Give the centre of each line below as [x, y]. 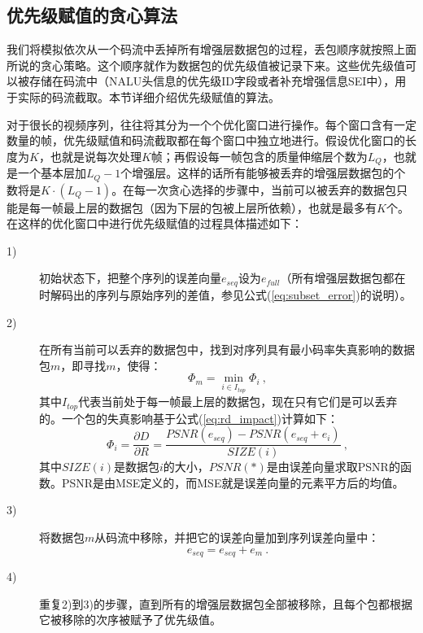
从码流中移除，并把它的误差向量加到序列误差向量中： [237, 537]
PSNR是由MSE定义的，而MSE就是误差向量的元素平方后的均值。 [233, 482]
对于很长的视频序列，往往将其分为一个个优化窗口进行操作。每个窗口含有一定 [211, 124]
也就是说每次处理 [96, 156]
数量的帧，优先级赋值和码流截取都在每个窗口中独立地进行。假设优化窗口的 [206, 140]
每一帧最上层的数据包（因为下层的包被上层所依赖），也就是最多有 [203, 207]
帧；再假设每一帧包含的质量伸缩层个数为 [259, 156]
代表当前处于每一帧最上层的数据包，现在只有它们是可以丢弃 [238, 402]
